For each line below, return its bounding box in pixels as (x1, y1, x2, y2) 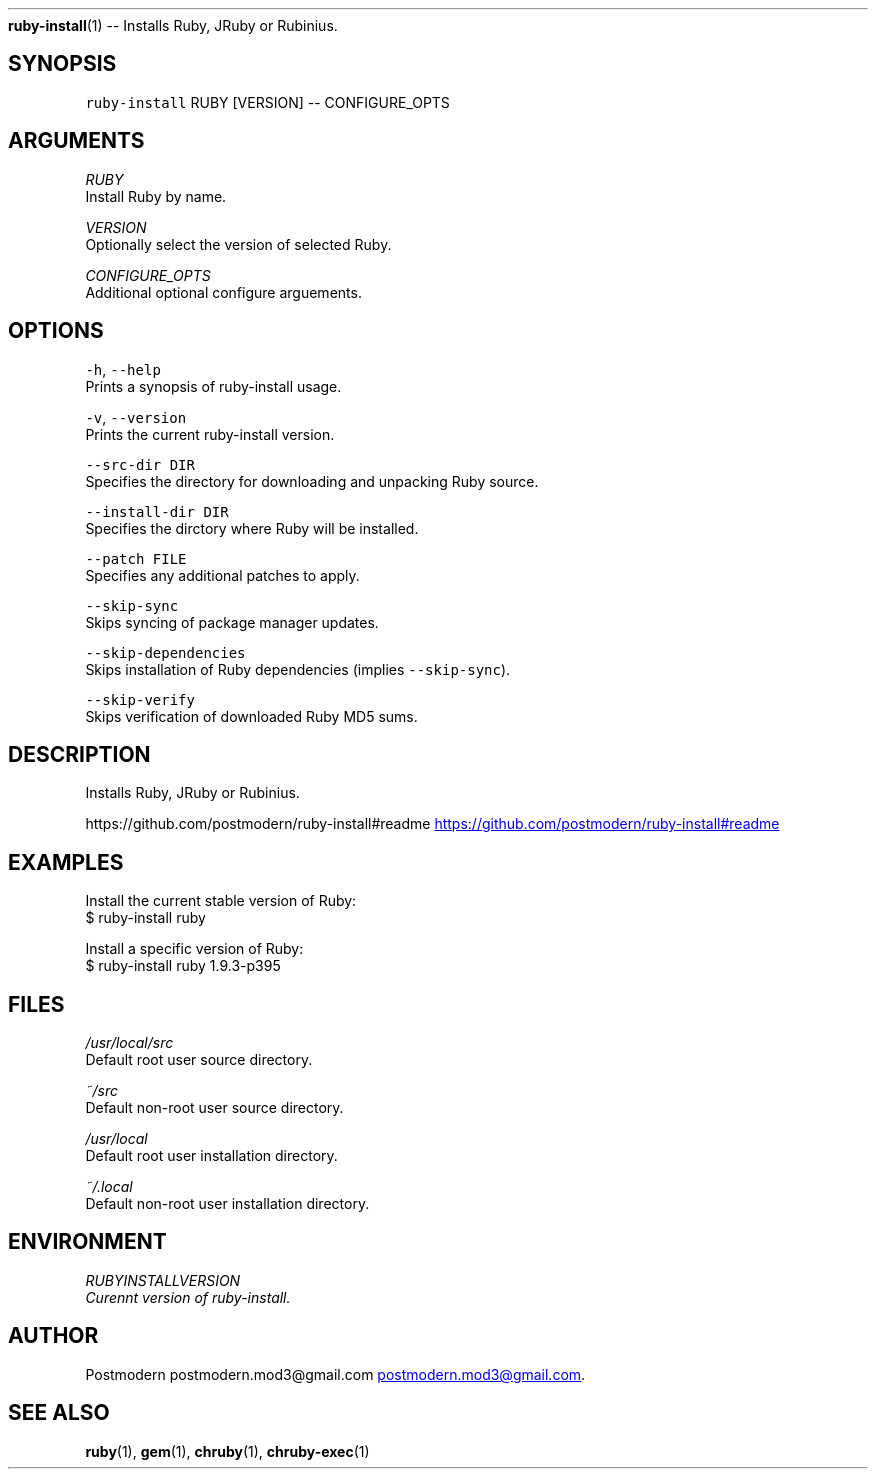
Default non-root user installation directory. (85, 1195, 370, 1213)
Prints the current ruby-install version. (85, 425, 335, 443)
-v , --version (85, 408, 187, 426)
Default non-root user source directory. (85, 1099, 344, 1117)
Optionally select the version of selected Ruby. (85, 235, 392, 253)
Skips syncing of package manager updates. (85, 613, 379, 631)
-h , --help (85, 360, 161, 378)
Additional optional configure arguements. (85, 283, 362, 301)
